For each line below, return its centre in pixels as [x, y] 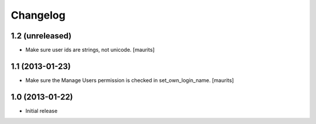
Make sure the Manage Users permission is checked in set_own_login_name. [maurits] [130, 80]
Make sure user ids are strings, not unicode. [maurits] [90, 50]
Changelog [38, 15]
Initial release [42, 111]
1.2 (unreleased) [41, 36]
